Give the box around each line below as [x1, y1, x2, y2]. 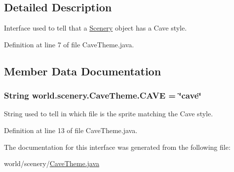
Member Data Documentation [4, 63, 161, 78]
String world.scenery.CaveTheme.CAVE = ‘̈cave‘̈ [4, 89, 201, 102]
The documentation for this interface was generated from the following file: [4, 141, 231, 152]
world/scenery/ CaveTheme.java [4, 158, 100, 169]
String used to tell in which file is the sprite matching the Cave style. [4, 108, 213, 119]
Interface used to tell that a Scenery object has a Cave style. [4, 23, 187, 33]
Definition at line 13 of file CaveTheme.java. [4, 125, 138, 135]
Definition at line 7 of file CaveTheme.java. [4, 39, 134, 49]
